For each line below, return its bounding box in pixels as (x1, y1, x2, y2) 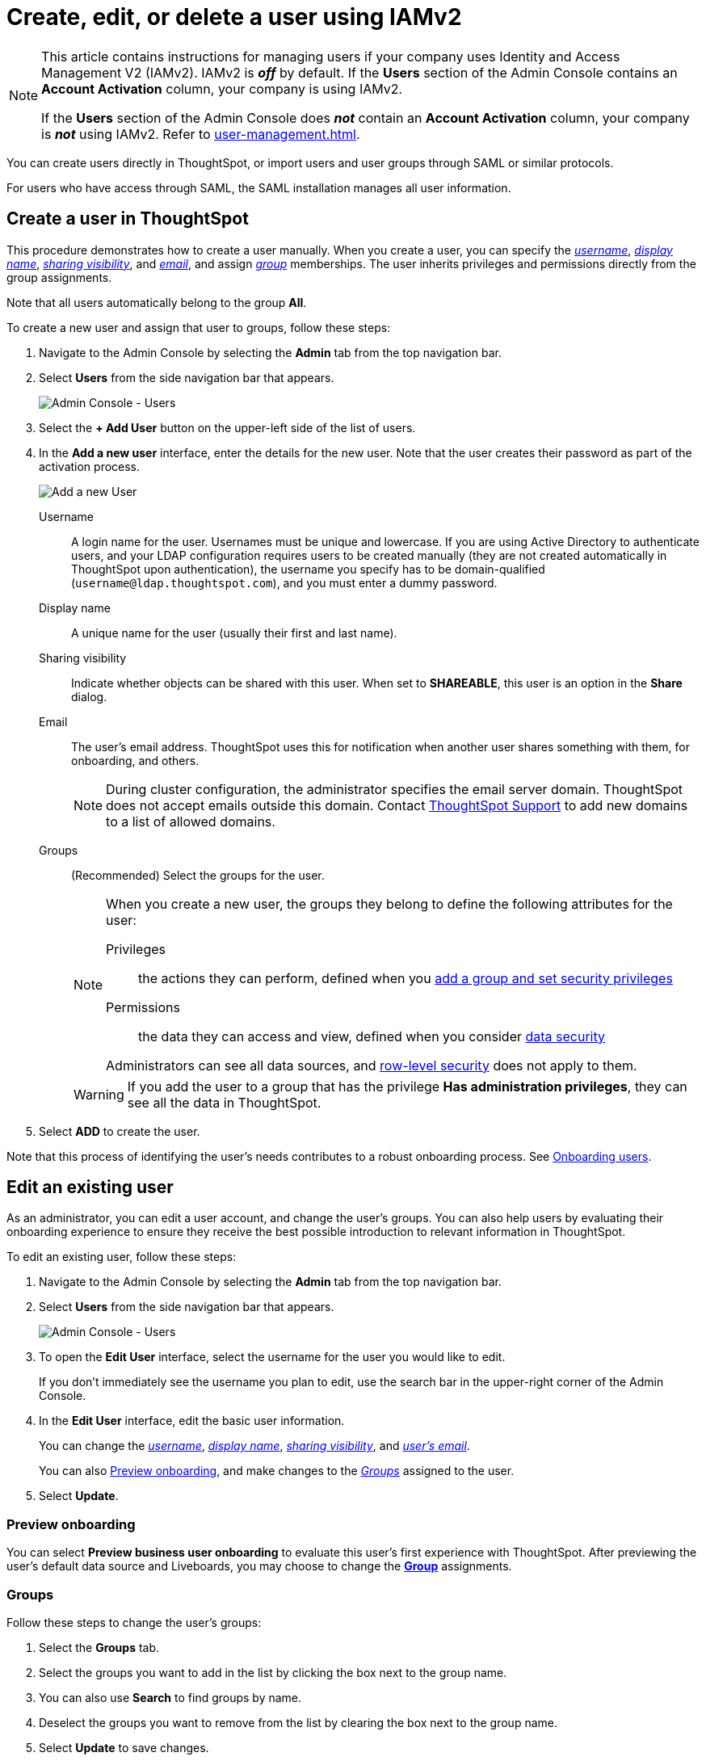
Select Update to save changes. (39, 1740, 209, 1755)
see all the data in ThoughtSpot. (127, 1094, 321, 1111)
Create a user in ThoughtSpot (6, 208, 249, 229)
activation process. (39, 459, 141, 473)
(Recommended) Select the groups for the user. (71, 868, 325, 882)
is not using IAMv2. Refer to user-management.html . (41, 125, 360, 142)
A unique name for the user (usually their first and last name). (71, 625, 397, 640)
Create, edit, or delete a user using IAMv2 (6, 3, 462, 31)
